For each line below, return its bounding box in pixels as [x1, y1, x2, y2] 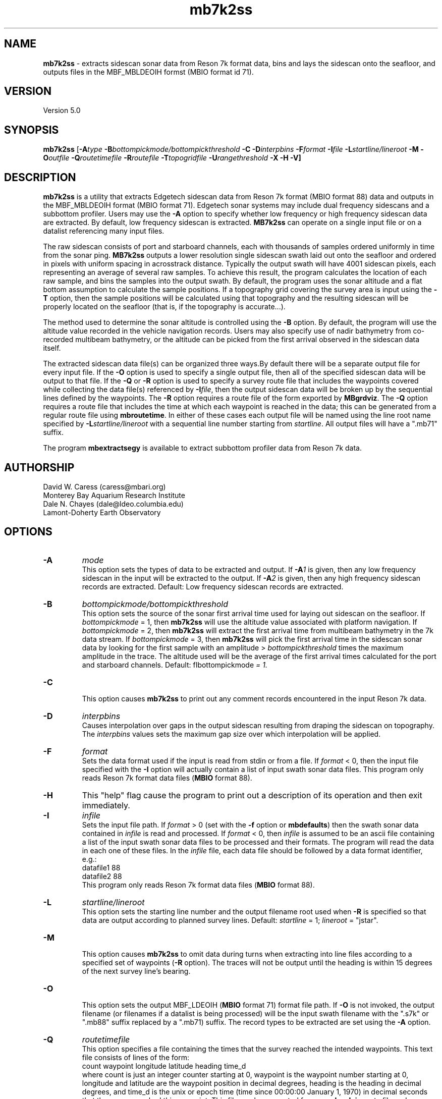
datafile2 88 [82, 871, 122, 881]
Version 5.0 [43, 106, 81, 115]
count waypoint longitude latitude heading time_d [82, 1061, 246, 1070]
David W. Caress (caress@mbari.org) [43, 482, 166, 491]
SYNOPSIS [4, 123, 59, 136]
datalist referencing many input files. [43, 227, 164, 236]
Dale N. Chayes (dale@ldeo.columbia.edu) [43, 499, 184, 508]
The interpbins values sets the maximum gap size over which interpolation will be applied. [82, 729, 381, 738]
